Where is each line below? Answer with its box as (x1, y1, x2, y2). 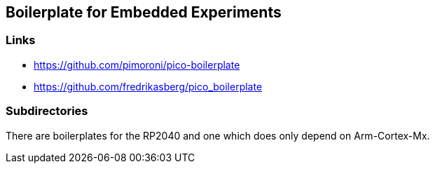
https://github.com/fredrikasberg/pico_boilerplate (34, 80, 263, 93)
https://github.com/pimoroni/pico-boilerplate (34, 58, 240, 71)
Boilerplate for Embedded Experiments (6, 4, 282, 21)
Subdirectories (6, 104, 88, 119)
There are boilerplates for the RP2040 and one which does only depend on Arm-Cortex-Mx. (6, 129, 430, 142)
